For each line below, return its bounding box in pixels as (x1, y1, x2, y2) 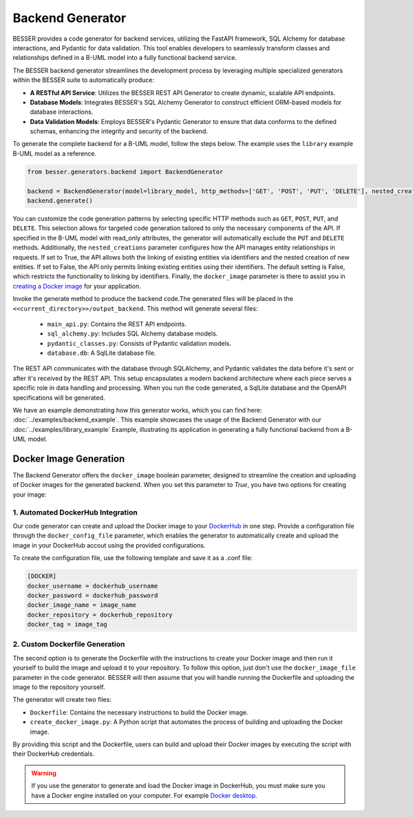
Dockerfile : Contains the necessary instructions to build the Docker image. (30, 708, 248, 716)
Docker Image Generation (12, 453, 125, 464)
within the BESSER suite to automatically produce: (12, 76, 155, 84)
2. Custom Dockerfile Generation (12, 639, 125, 649)
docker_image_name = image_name (27, 601, 137, 609)
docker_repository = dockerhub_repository (27, 610, 173, 619)
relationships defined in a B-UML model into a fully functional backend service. (12, 54, 237, 62)
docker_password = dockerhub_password (27, 591, 158, 599)
